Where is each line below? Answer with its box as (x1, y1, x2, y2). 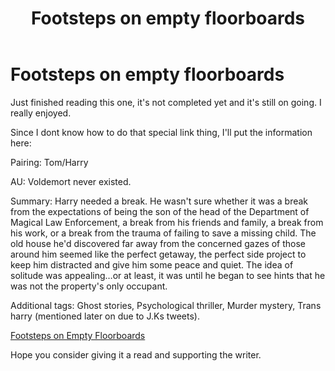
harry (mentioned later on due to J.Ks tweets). (10, 310, 201, 322)
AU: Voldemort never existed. (10, 175, 132, 187)
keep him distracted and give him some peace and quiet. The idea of (10, 258, 294, 271)
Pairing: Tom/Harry (10, 156, 89, 168)
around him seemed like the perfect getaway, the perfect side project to (10, 248, 307, 260)
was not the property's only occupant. (10, 280, 168, 292)
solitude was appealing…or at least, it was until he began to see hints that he (10, 269, 326, 281)
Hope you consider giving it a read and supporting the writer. (10, 348, 262, 361)
